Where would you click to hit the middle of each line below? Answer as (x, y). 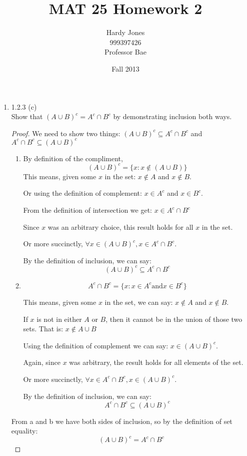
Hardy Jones (125, 32)
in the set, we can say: (139, 302)
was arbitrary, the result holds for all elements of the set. (156, 362)
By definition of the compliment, (73, 158)
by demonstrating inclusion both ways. (172, 116)
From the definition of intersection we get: (87, 210)
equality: (24, 431)
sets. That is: (43, 329)
